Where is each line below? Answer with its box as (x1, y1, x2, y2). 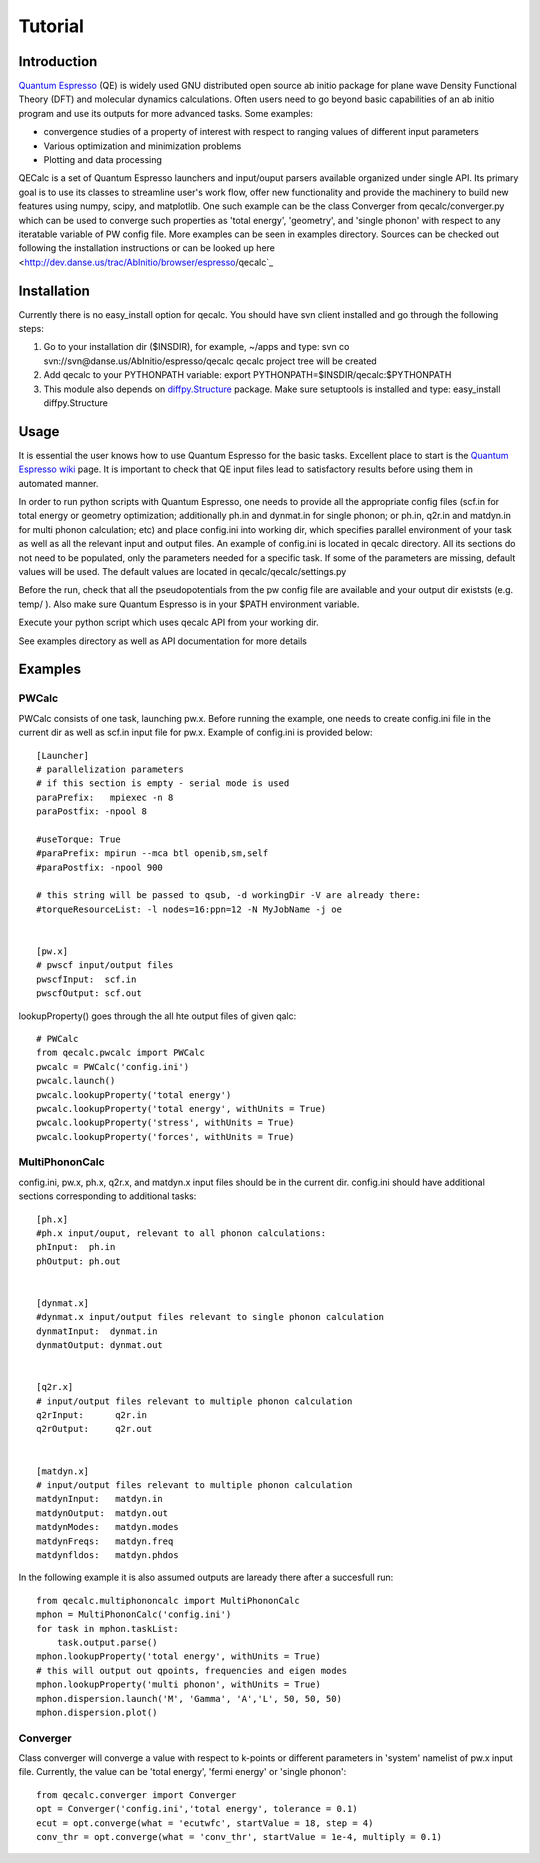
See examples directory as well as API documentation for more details (18, 635, 307, 647)
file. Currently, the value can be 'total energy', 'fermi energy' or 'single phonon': (18, 1766, 347, 1778)
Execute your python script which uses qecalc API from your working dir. (18, 616, 319, 629)
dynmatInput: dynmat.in (36, 1325, 158, 1337)
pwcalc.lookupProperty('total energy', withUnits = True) (36, 1103, 327, 1114)
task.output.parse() (56, 1636, 158, 1648)
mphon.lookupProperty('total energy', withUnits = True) (36, 1651, 322, 1662)
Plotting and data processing (43, 154, 162, 166)
